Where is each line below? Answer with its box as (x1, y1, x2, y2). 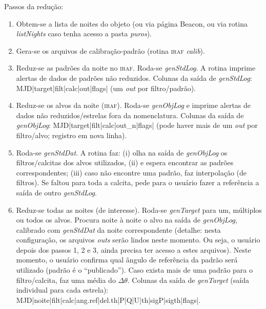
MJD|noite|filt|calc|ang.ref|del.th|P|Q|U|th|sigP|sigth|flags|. (16, 294, 201, 305)
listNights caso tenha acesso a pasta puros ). (16, 28, 152, 39)
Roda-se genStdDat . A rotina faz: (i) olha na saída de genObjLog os (16, 147, 228, 158)
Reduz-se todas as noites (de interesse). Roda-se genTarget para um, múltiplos (16, 204, 262, 215)
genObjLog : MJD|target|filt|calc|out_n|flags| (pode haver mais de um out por (16, 120, 258, 130)
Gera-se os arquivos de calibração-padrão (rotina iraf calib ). (16, 45, 205, 56)
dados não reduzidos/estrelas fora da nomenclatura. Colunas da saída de (16, 109, 244, 120)
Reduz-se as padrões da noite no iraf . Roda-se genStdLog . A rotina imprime (16, 62, 256, 73)
